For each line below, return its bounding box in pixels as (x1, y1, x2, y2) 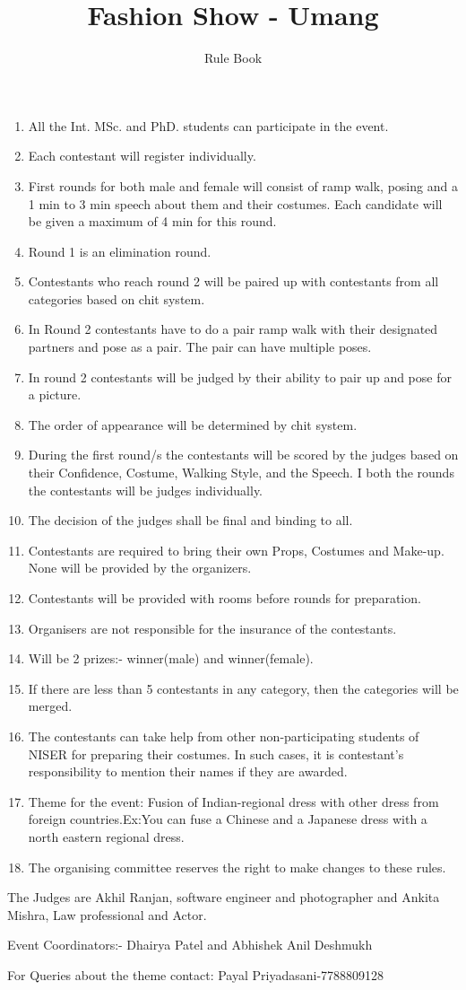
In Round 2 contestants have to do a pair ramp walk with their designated (28, 320, 438, 338)
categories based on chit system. (28, 289, 205, 308)
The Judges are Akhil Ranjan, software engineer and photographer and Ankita (7, 888, 440, 907)
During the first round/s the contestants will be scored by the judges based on (28, 445, 459, 464)
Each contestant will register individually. (28, 146, 256, 165)
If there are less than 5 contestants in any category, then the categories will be (28, 679, 459, 697)
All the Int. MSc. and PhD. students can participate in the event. (28, 116, 389, 135)
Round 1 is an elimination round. (28, 241, 211, 260)
